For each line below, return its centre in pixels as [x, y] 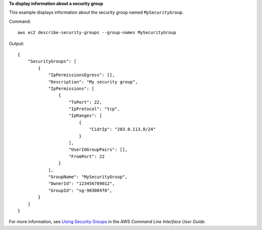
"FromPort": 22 [87, 156]
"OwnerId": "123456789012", [82, 184]
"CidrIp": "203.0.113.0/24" [123, 129]
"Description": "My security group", [93, 82]
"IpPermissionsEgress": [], [82, 75]
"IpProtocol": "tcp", [94, 109]
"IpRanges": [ [85, 116]
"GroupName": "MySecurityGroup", [88, 177]
